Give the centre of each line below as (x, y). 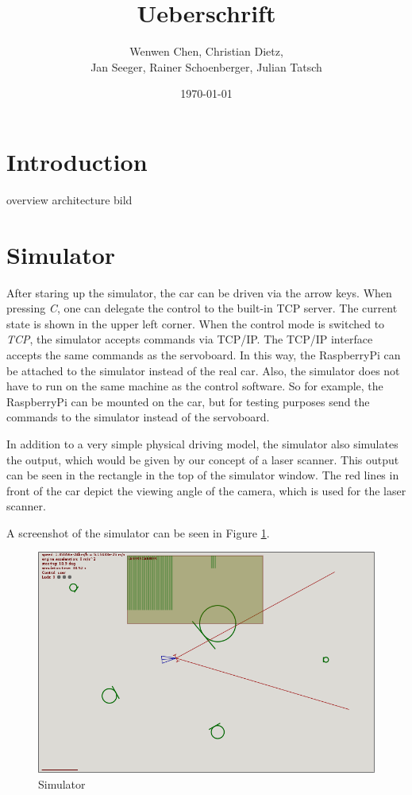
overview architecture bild (69, 199)
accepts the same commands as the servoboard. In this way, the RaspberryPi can (204, 354)
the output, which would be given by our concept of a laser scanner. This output (203, 459)
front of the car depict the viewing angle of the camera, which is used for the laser (206, 490)
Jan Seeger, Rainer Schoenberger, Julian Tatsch (206, 66)
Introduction (77, 161)
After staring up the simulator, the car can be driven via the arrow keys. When (199, 292)
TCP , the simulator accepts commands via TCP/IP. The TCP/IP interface (190, 339)
